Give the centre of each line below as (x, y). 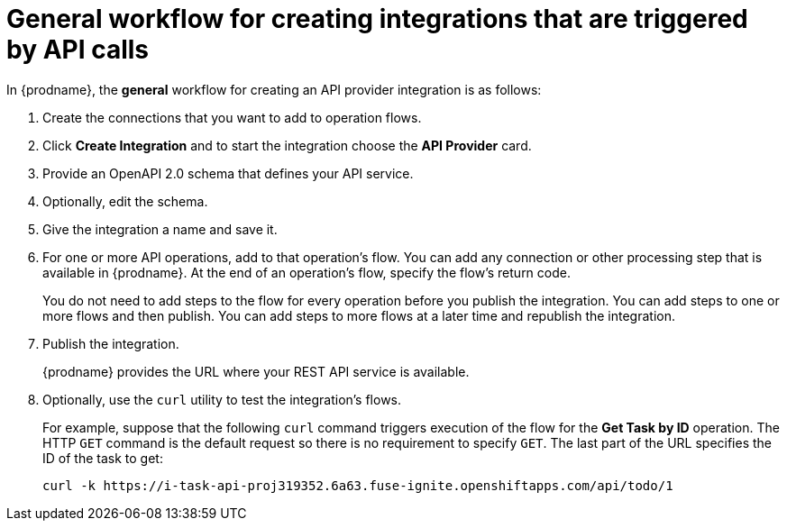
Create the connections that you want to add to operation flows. (232, 117)
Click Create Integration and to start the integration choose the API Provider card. (287, 145)
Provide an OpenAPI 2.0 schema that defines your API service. (228, 173)
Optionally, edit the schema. (125, 201)
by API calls (78, 50)
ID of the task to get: (103, 458)
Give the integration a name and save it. (160, 229)
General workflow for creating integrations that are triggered (377, 19)
